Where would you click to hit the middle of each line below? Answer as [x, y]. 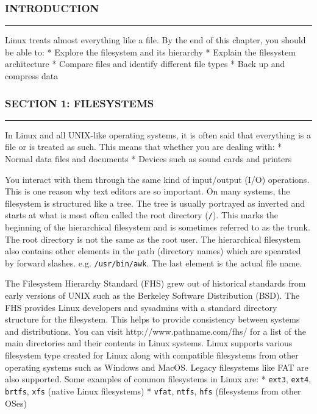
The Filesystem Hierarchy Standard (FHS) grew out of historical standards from [155, 283]
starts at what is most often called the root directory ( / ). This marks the [142, 215]
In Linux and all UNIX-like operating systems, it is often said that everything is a [158, 134]
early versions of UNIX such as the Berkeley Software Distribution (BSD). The [152, 295]
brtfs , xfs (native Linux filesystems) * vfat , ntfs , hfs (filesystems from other [153, 391]
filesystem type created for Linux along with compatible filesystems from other [152, 355]
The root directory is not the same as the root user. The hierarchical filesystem [153, 239]
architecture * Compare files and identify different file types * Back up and [145, 64]
